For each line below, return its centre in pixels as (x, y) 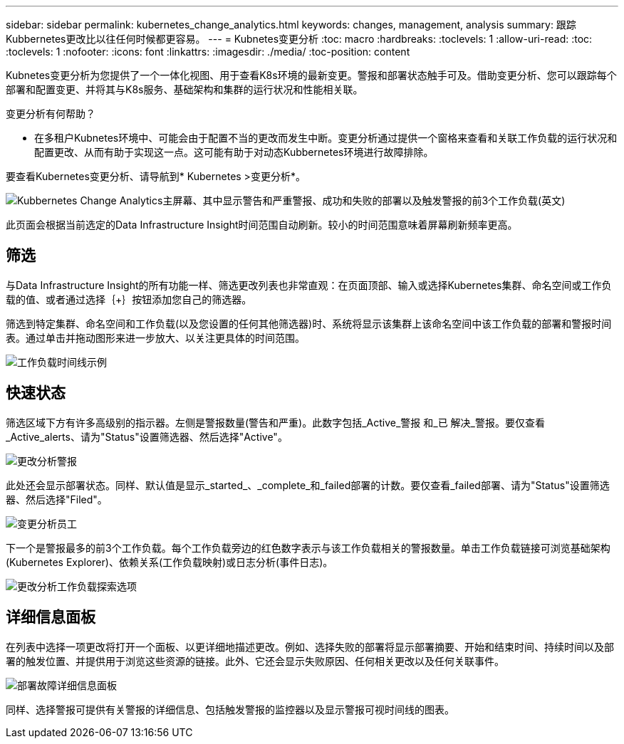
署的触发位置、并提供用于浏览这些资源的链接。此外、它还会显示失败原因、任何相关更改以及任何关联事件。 (255, 661)
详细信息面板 (51, 617)
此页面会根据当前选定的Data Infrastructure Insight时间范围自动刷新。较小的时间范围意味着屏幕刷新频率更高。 (262, 225)
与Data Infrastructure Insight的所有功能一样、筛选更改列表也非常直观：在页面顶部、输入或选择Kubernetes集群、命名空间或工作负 (309, 285)
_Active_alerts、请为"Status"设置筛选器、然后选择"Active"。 (147, 436)
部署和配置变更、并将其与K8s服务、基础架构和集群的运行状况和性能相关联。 (184, 89)
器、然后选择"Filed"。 (57, 499)
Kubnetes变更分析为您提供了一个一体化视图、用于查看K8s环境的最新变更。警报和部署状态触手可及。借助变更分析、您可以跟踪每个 (311, 75)
